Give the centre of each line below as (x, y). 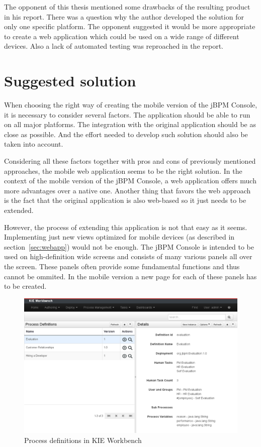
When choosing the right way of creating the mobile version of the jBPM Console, (131, 105)
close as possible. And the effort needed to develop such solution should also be (126, 134)
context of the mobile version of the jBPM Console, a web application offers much (130, 181)
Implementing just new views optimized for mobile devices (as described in (119, 237)
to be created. (25, 286)
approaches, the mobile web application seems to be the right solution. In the (123, 171)
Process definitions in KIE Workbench (83, 440)
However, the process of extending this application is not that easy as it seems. (126, 227)
